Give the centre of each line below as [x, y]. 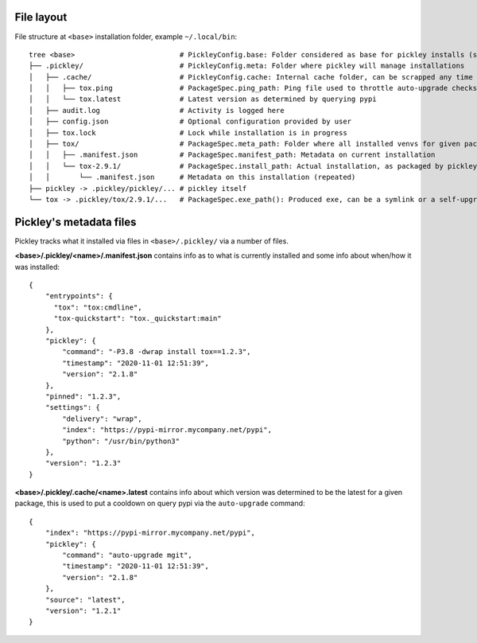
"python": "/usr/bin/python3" [121, 441]
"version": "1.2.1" [83, 611]
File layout [41, 17]
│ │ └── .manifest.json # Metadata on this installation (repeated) [192, 177]
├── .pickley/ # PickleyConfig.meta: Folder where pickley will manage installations [247, 66]
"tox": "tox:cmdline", [98, 307]
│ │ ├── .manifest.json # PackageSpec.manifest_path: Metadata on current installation [232, 155]
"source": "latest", [85, 600]
